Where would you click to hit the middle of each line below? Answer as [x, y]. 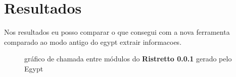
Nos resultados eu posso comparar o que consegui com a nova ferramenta [117, 32]
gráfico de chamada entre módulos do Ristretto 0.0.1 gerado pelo [128, 59]
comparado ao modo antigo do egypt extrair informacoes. [93, 42]
